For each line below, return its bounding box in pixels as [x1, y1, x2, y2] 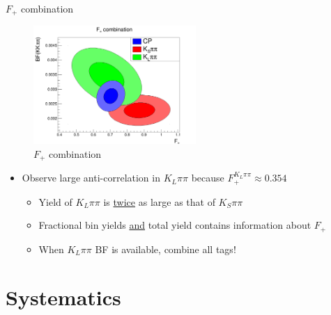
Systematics [6, 282, 121, 311]
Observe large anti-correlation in [22, 170, 160, 185]
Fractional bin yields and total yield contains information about [38, 218, 311, 232]
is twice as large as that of [103, 194, 215, 209]
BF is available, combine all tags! [95, 241, 236, 256]
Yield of [38, 194, 72, 209]
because [191, 170, 224, 185]
